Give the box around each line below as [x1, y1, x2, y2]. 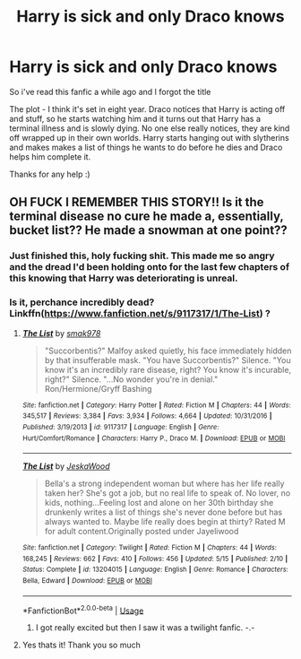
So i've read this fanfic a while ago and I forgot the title [9, 86, 211, 97]
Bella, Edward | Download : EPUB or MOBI [21, 577, 152, 585]
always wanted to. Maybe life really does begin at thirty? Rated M [44, 516, 286, 527]
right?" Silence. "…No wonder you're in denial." [44, 374, 219, 385]
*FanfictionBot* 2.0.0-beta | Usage [21, 603, 144, 616]
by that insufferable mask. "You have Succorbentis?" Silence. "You [44, 354, 291, 365]
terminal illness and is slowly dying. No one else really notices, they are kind [9, 123, 290, 134]
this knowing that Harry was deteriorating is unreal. [9, 272, 239, 284]
